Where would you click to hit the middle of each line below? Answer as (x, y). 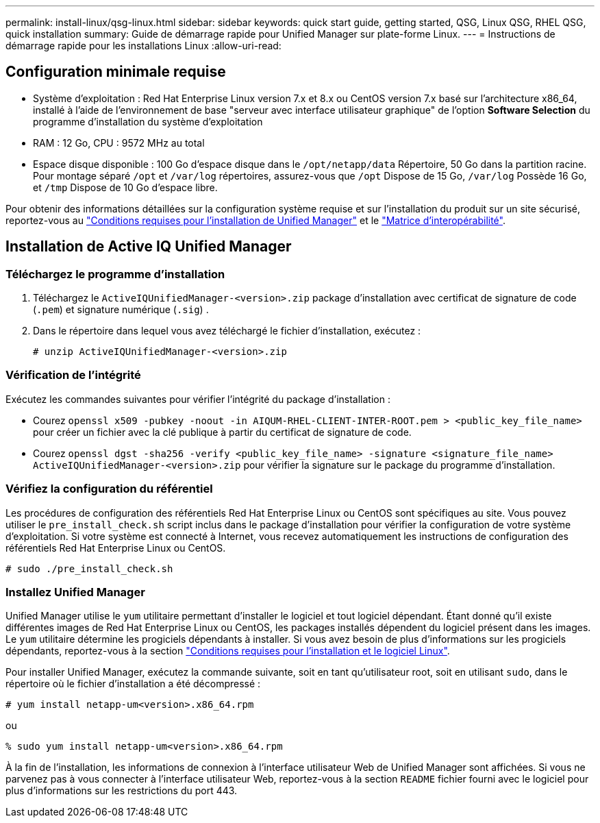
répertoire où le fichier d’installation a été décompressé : (133, 684)
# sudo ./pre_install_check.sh (89, 568)
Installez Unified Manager (75, 592)
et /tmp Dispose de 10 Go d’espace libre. (125, 187)
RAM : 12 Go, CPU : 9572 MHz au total (119, 143)
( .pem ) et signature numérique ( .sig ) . (121, 310)
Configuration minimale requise (116, 72)
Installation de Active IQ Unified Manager (149, 247)
